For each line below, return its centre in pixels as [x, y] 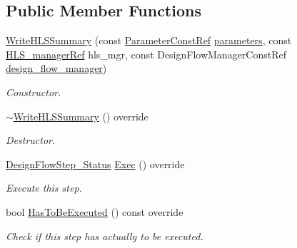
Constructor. [34, 92]
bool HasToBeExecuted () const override [95, 211]
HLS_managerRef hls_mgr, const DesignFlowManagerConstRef [146, 54]
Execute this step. [44, 188]
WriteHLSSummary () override [81, 116]
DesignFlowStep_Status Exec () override [95, 164]
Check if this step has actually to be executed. [105, 236]
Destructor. [31, 140]
